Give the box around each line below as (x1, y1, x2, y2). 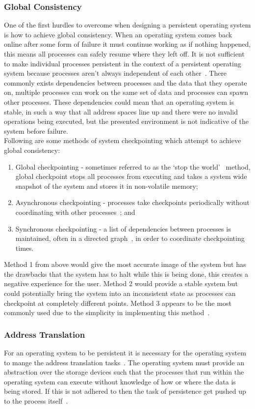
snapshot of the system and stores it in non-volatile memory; (15, 180, 198, 191)
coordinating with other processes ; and (15, 206, 135, 217)
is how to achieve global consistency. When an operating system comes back (4, 29, 232, 39)
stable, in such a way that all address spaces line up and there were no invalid (4, 106, 238, 117)
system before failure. (4, 125, 68, 136)
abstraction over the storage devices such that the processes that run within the (4, 367, 244, 377)
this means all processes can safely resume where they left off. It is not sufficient (4, 49, 245, 58)
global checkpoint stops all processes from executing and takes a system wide (15, 171, 247, 181)
